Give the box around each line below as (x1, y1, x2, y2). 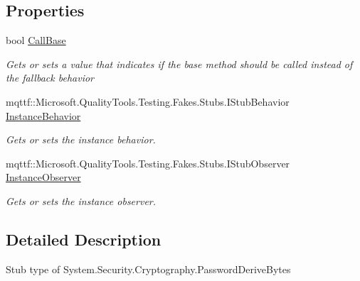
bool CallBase (6, 33, 66, 48)
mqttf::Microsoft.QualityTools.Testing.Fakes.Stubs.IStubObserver (6, 155, 290, 170)
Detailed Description (6, 228, 162, 250)
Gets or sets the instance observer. (6, 193, 157, 208)
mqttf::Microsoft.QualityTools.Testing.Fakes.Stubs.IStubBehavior (6, 94, 290, 109)
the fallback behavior (6, 70, 94, 85)
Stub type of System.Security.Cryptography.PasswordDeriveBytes (6, 261, 291, 276)
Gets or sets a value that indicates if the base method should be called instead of (6, 56, 353, 71)
